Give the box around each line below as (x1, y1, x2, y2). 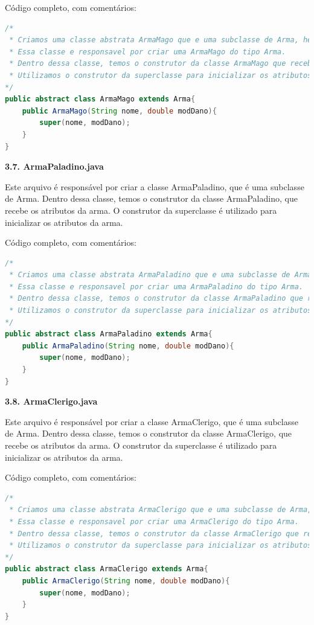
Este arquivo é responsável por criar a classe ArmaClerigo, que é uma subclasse (5, 415, 298, 428)
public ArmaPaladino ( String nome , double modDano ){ (22, 341, 234, 350)
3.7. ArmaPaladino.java (5, 160, 104, 173)
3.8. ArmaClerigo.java (5, 395, 98, 408)
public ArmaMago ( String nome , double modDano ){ (22, 106, 217, 115)
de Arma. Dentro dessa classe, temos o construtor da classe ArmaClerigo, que (5, 427, 292, 440)
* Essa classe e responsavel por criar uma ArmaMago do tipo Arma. (9, 47, 286, 56)
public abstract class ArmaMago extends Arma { (5, 95, 196, 104)
